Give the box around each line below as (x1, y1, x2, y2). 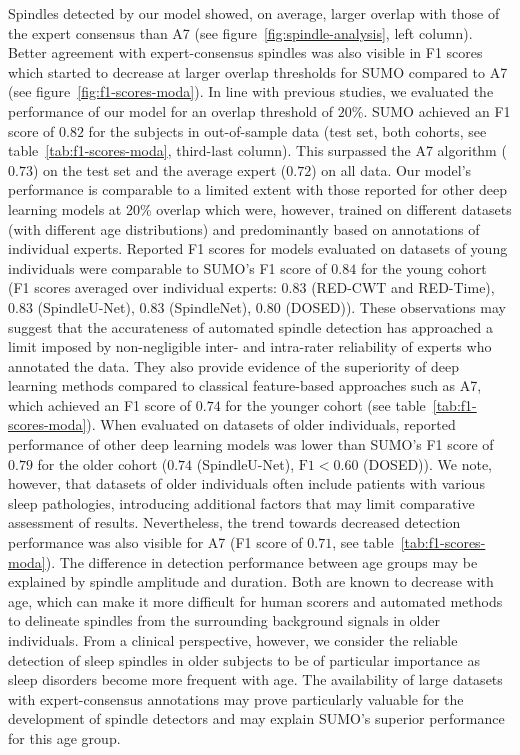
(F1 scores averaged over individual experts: (8, 277, 277, 298)
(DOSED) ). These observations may (285, 296, 506, 317)
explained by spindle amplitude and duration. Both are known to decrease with (8, 571, 494, 592)
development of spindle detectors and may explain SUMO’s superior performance (8, 708, 505, 729)
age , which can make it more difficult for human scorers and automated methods (8, 590, 503, 611)
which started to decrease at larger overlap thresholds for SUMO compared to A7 (8, 61, 508, 82)
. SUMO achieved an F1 (363, 100, 511, 121)
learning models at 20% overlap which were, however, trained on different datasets (8, 198, 512, 219)
